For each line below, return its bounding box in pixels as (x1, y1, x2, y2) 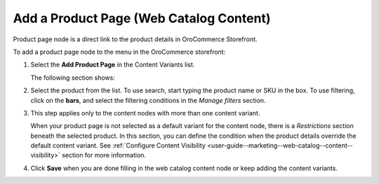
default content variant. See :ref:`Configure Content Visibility (30, 141, 206, 150)
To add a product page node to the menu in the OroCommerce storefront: (13, 48, 226, 56)
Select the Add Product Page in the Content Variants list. (30, 60, 195, 69)
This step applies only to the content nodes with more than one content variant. (30, 108, 260, 117)
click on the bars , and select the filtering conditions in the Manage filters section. (30, 96, 266, 104)
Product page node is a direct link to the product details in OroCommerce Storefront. (13, 35, 258, 43)
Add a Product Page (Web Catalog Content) (13, 10, 271, 26)
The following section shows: (30, 73, 115, 82)
